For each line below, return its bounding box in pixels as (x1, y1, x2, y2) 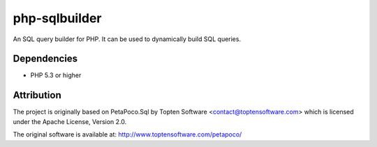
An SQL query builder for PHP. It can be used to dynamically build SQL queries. (13, 35, 241, 43)
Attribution (13, 89, 62, 101)
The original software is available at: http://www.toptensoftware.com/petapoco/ (13, 130, 242, 139)
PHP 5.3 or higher (30, 71, 82, 79)
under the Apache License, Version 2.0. (13, 117, 127, 125)
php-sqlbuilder (13, 10, 102, 26)
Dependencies (13, 53, 78, 65)
